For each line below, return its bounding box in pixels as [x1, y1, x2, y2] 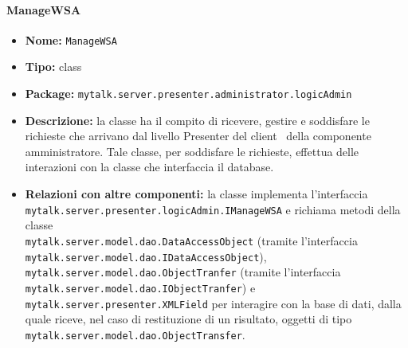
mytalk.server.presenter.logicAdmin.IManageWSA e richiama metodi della [25, 201, 401, 217]
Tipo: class [25, 58, 82, 75]
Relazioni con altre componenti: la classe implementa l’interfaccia [25, 186, 368, 202]
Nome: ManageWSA [25, 31, 117, 48]
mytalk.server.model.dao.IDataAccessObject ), [25, 248, 267, 264]
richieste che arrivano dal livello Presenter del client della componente [25, 127, 371, 144]
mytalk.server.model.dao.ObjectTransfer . [25, 326, 245, 342]
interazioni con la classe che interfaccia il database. [25, 158, 274, 175]
